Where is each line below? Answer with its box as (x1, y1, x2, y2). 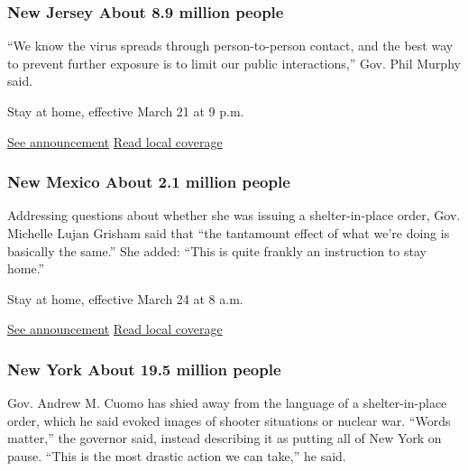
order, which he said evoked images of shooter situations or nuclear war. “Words (7, 411, 451, 429)
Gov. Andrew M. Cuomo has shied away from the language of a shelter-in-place (7, 393, 447, 412)
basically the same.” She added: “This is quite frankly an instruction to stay (7, 241, 427, 260)
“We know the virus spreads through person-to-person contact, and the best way (7, 36, 454, 55)
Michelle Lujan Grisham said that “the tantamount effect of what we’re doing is (7, 224, 450, 242)
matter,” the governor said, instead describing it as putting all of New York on (7, 429, 442, 448)
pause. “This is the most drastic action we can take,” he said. (7, 446, 346, 465)
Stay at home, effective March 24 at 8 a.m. (7, 289, 243, 308)
